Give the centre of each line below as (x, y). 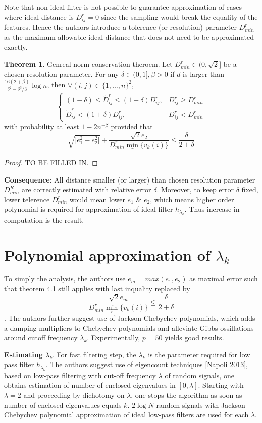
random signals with (188, 405)
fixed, (250, 189)
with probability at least (42, 126)
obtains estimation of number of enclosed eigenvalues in (90, 385)
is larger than (203, 73)
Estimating (23, 354)
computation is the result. (44, 220)
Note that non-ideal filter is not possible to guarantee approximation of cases (123, 7)
